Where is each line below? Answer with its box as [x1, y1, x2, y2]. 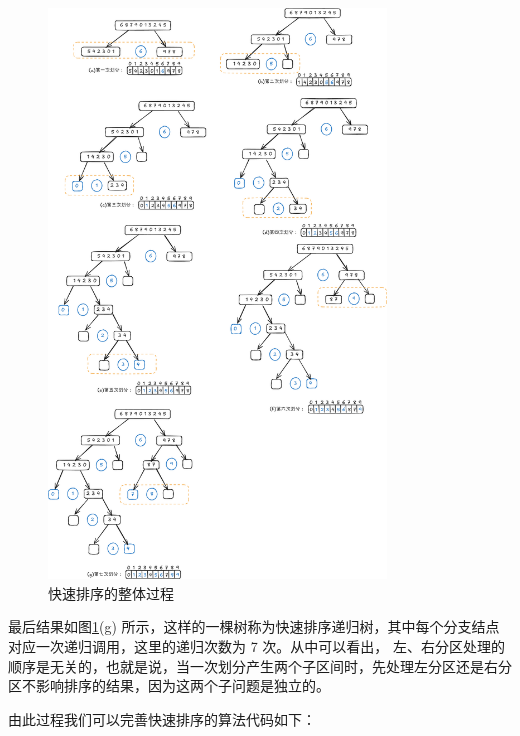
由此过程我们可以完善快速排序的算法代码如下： [8, 708, 316, 729]
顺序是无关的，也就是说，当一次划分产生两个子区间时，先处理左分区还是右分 [8, 655, 512, 676]
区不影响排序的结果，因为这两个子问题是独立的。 [8, 675, 330, 696]
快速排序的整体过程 [48, 582, 174, 603]
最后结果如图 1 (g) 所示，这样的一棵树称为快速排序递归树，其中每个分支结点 [8, 616, 500, 637]
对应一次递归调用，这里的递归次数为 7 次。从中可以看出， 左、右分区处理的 [8, 636, 505, 657]
